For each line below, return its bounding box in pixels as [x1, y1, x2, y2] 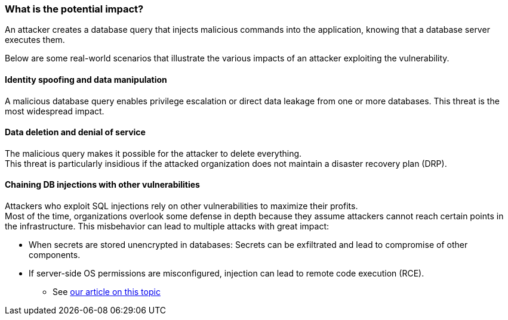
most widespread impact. [5, 105, 104, 116]
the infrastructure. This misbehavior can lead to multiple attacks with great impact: [5, 221, 330, 232]
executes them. [5, 35, 65, 45]
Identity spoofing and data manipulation [5, 74, 167, 85]
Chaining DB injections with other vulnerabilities [5, 179, 200, 190]
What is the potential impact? [5, 3, 144, 15]
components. [29, 250, 81, 260]
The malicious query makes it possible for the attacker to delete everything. [5, 148, 302, 159]
